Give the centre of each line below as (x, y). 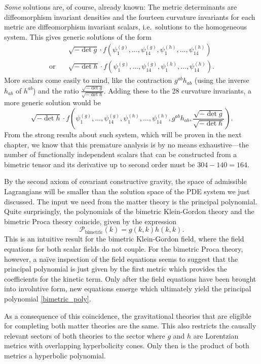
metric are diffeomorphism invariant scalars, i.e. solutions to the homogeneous (125, 27)
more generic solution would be (52, 102)
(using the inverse (222, 80)
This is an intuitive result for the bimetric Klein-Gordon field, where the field (124, 239)
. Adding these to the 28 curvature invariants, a (177, 90)
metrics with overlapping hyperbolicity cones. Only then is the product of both (127, 345)
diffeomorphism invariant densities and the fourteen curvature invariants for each (130, 17)
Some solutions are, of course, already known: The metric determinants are (121, 7)
